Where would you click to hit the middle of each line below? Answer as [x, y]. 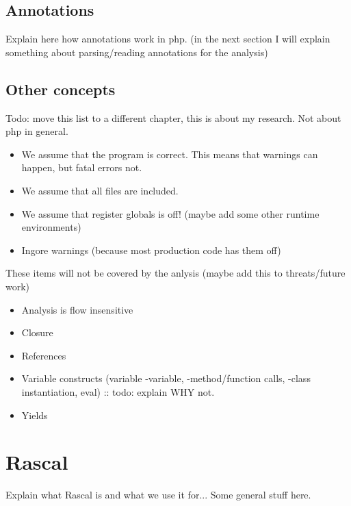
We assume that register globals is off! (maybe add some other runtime [170, 213]
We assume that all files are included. [100, 190]
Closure [37, 332]
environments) [51, 227]
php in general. [37, 131]
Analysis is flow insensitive [77, 309]
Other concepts [61, 89]
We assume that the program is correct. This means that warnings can [170, 154]
